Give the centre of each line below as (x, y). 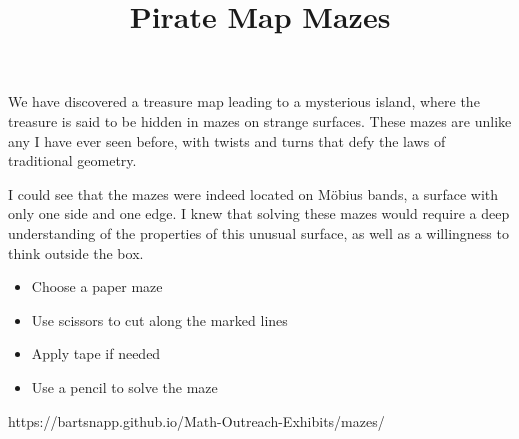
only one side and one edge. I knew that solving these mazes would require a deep (259, 213)
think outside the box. (76, 252)
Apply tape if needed (96, 353)
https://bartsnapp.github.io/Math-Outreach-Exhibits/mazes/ (196, 420)
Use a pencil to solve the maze (124, 386)
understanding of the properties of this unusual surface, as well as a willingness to (258, 232)
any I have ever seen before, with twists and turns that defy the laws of (227, 140)
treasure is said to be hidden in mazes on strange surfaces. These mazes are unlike (260, 120)
